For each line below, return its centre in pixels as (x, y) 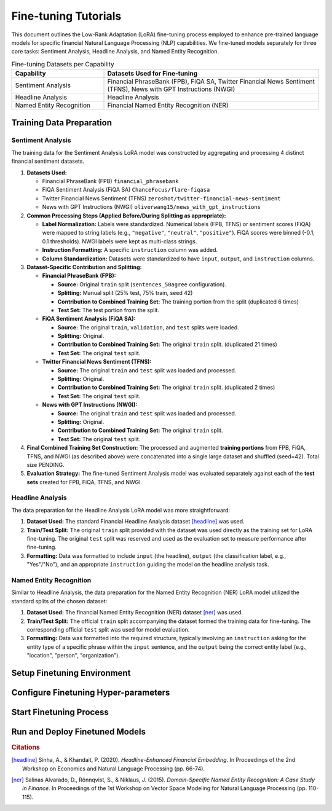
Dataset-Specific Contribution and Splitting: (84, 267)
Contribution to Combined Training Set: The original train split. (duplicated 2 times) (166, 388)
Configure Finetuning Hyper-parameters (91, 692)
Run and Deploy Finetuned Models (78, 731)
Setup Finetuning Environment (71, 673)
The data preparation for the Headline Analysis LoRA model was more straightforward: (121, 510)
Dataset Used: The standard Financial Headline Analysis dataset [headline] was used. (136, 522)
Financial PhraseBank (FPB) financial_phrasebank (110, 181)
